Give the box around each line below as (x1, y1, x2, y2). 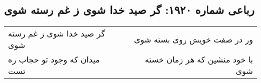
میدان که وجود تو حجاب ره (8, 53, 100, 65)
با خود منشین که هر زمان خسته (145, 53, 253, 65)
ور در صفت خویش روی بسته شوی (134, 33, 253, 45)
